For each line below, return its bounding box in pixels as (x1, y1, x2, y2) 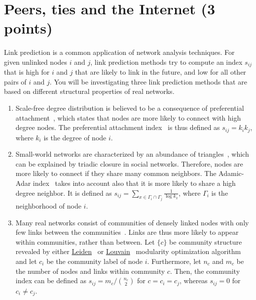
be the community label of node (46, 256, 143, 266)
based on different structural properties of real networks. (4, 86, 175, 96)
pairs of (4, 76, 27, 86)
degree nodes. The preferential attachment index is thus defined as (15, 122, 220, 132)
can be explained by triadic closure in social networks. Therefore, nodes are (15, 158, 243, 169)
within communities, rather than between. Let (15, 236, 155, 247)
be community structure (169, 236, 242, 247)
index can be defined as (15, 275, 86, 286)
